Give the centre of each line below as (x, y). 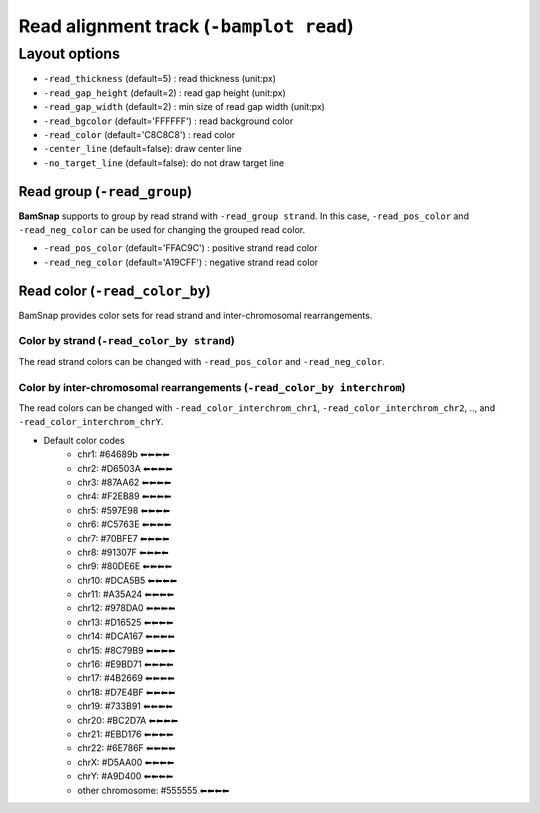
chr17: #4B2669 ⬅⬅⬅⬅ (126, 678)
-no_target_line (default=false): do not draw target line (164, 162)
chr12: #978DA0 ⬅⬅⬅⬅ (126, 608)
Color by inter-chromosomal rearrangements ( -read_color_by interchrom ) (212, 387)
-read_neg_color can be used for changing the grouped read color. (161, 230)
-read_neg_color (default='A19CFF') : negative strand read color (181, 262)
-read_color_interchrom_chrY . (91, 422)
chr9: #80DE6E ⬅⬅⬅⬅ (125, 566)
